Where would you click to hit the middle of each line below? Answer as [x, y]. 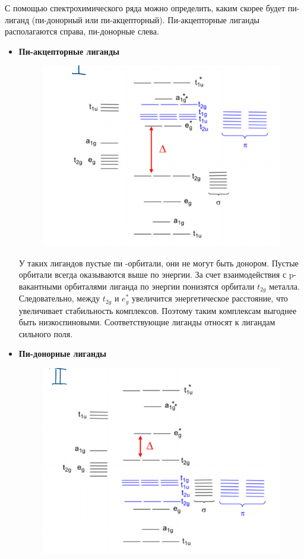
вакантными [40, 286]
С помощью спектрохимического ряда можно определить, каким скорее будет [145, 8]
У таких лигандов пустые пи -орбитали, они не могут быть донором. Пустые [159, 263]
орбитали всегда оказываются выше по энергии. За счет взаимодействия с [153, 274]
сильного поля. [46, 333]
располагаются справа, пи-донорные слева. [82, 31]
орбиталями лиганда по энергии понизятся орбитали [159, 286]
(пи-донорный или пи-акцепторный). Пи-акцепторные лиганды [145, 19]
